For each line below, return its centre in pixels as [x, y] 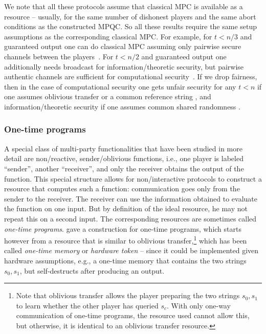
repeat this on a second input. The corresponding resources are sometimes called [130, 218]
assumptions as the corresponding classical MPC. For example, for [108, 36]
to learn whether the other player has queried [87, 305]
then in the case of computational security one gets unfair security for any [120, 86]
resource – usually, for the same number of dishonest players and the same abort [130, 16]
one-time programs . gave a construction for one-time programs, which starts [123, 228]
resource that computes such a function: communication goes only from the [122, 188]
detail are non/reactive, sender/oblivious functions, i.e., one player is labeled [124, 158]
